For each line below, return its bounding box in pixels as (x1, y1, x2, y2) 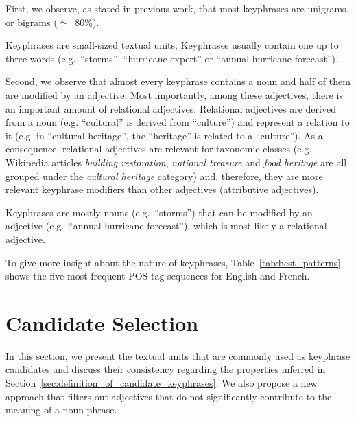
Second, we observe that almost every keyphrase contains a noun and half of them (5, 74, 351, 89)
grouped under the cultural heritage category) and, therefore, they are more (5, 168, 323, 183)
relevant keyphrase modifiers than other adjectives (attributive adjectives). (5, 182, 319, 196)
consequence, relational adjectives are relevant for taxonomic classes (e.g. (5, 141, 312, 156)
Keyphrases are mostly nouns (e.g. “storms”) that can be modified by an (5, 205, 313, 219)
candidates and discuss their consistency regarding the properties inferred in (5, 362, 326, 376)
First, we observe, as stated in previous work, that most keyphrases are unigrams (5, 1, 346, 15)
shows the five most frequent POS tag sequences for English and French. (5, 269, 310, 283)
